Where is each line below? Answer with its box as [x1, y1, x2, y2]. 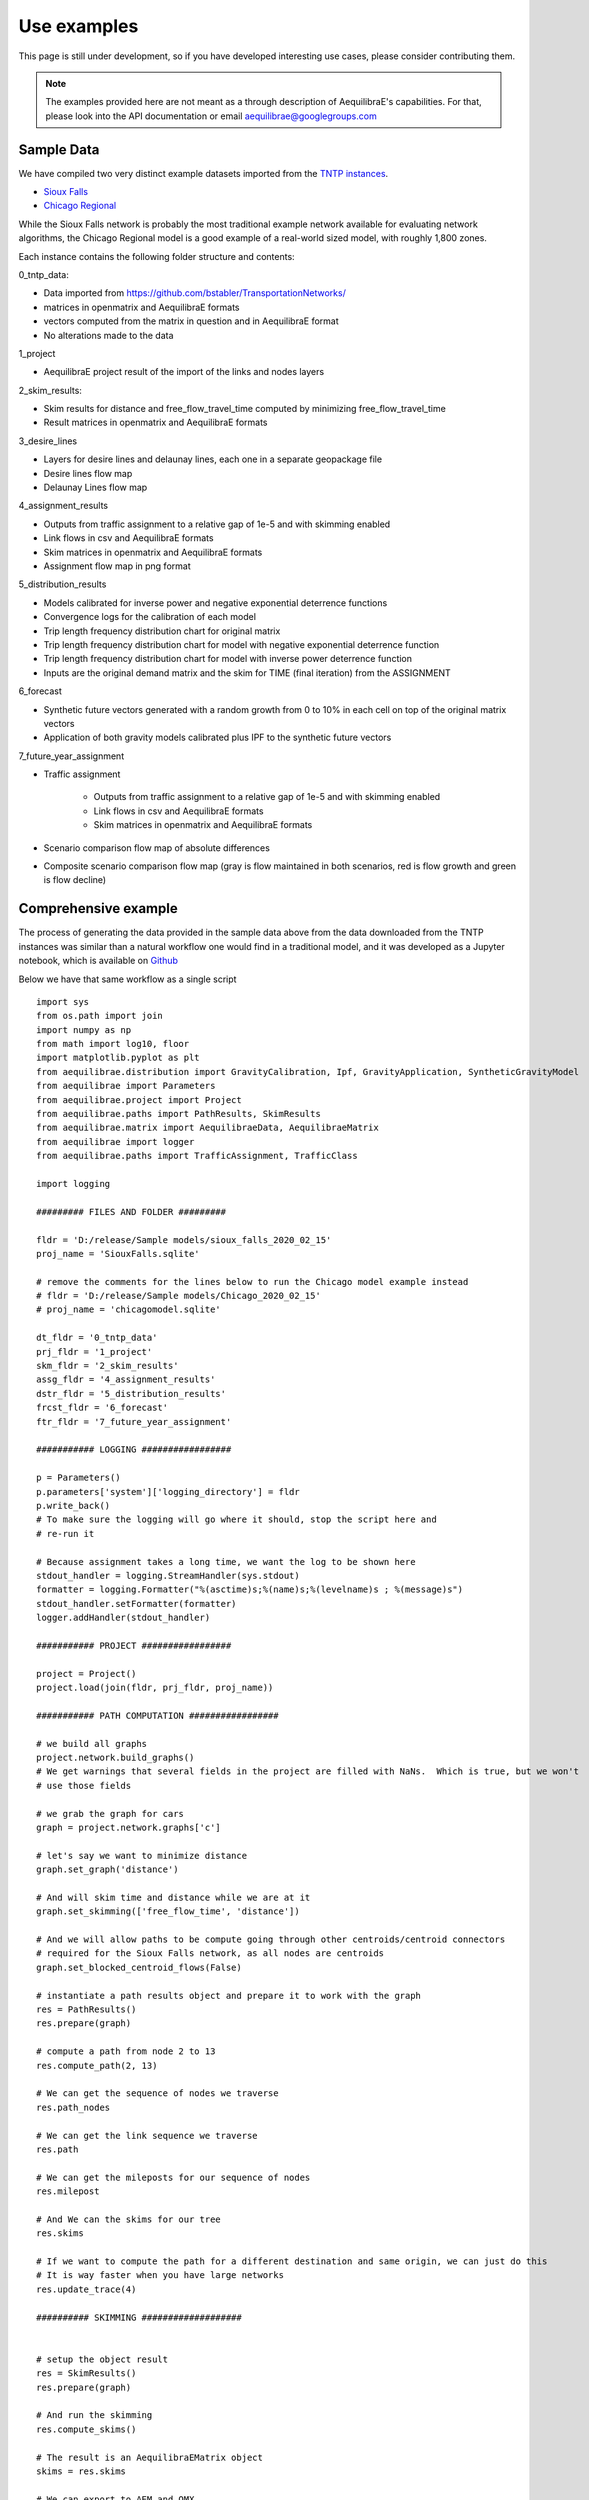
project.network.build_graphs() [36, 1751, 195, 1763]
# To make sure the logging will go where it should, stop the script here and [36, 1514, 437, 1525]
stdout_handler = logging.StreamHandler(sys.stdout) [36, 1570, 300, 1581]
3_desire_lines [18, 435, 78, 447]
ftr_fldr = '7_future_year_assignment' [36, 1416, 232, 1427]
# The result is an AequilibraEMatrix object [36, 2451, 264, 2463]
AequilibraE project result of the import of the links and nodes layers [43, 366, 325, 378]
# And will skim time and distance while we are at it [36, 1891, 311, 1903]
